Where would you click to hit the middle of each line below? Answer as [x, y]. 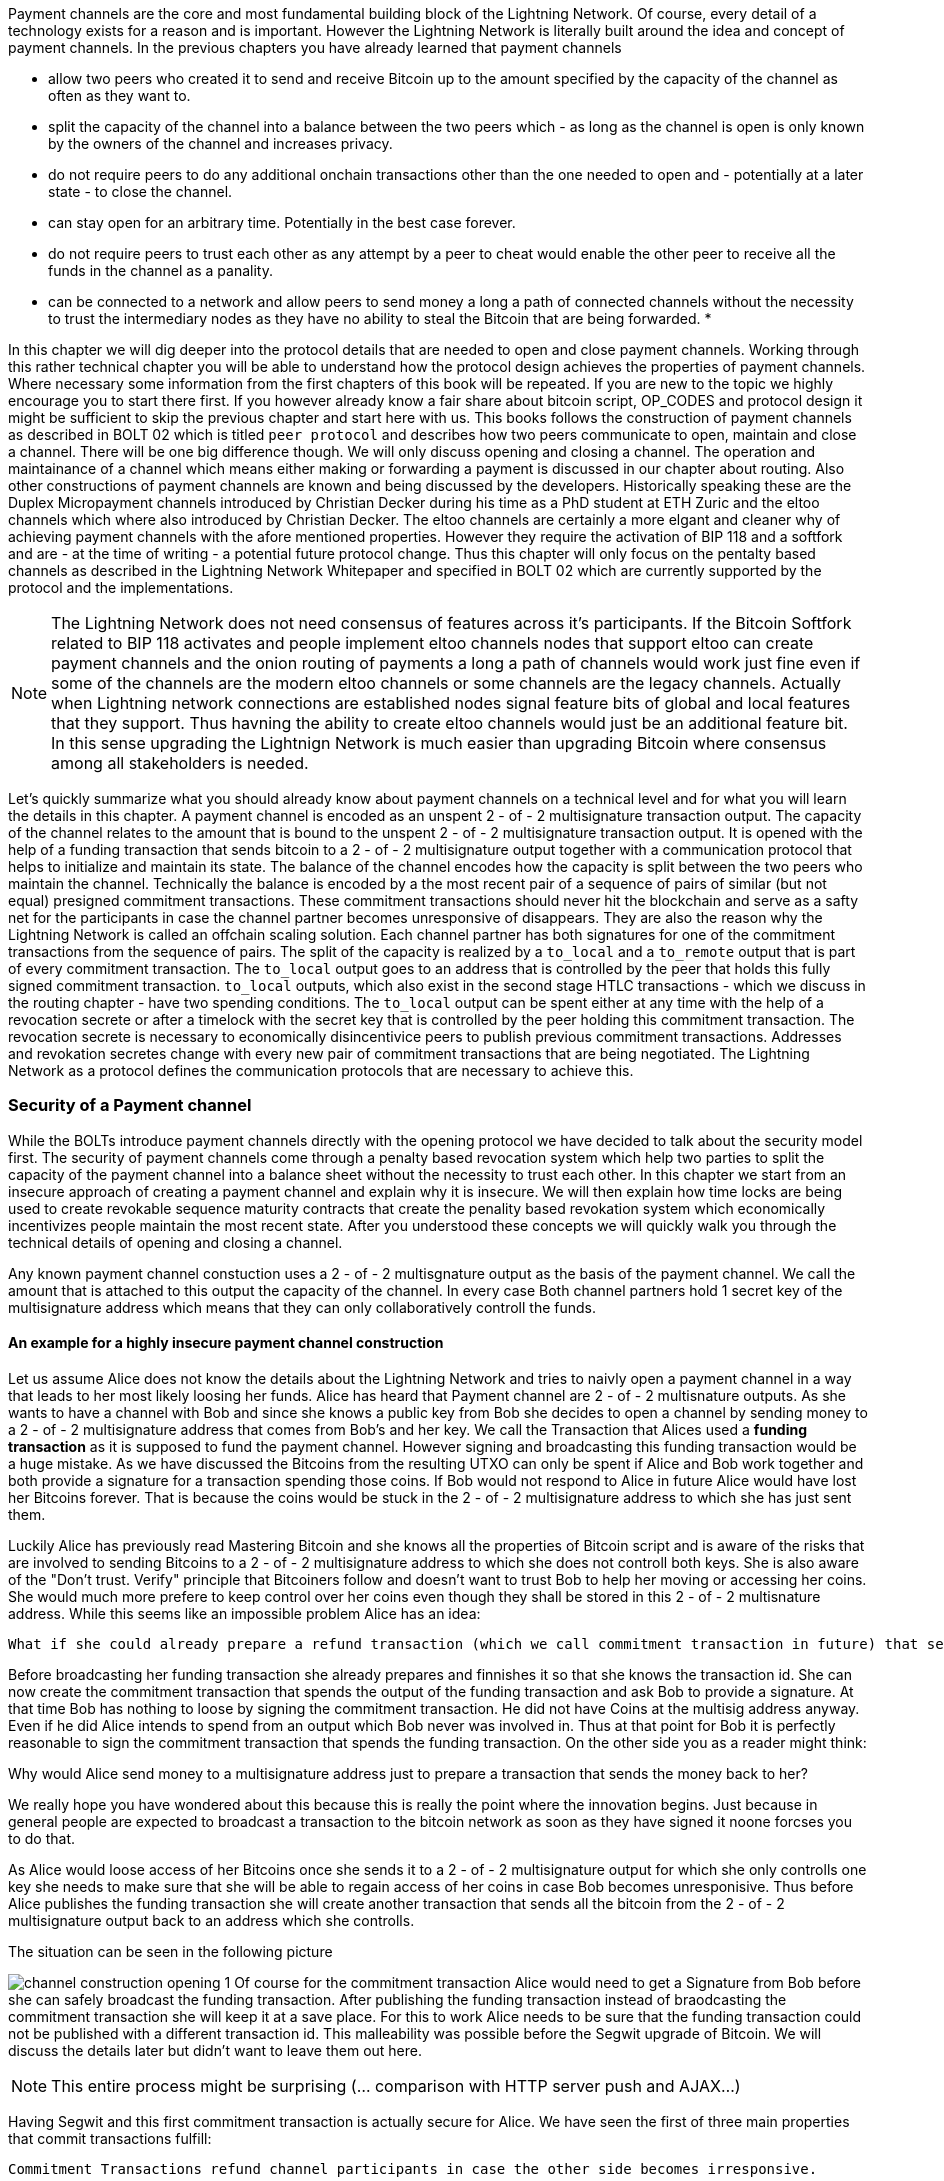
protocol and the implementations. [121, 587]
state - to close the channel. [140, 191]
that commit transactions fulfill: [110, 2138]
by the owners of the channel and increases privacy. [220, 143]
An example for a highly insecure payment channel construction [226, 1343]
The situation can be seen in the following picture [170, 1951]
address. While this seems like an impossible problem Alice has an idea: [244, 1613]
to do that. [42, 1838]
